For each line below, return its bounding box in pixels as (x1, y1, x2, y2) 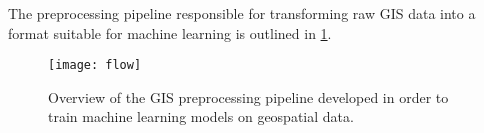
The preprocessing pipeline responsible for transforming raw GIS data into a (8, 3, 476, 23)
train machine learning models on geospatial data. (48, 106, 354, 127)
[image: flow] (48, 58, 142, 73)
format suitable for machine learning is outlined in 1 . (8, 22, 332, 43)
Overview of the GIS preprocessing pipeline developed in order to (48, 86, 449, 107)
